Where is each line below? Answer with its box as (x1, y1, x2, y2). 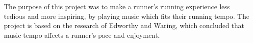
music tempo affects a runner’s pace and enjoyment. (4, 29, 160, 40)
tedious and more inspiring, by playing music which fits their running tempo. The (4, 11, 250, 21)
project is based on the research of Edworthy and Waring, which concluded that (4, 20, 244, 30)
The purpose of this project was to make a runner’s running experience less (4, 1, 230, 11)
